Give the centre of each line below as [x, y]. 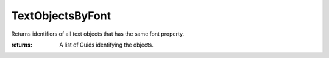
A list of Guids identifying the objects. [106, 45]
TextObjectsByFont [61, 16]
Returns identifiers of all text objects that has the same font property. [98, 34]
